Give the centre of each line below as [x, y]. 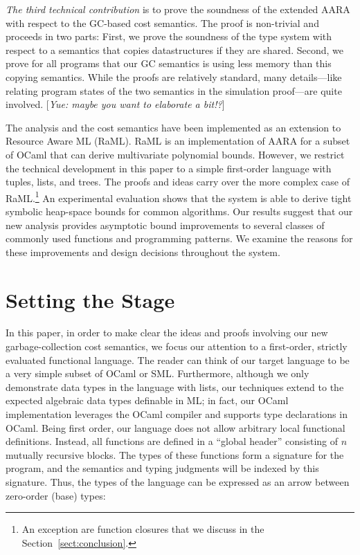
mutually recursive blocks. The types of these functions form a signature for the [175, 454]
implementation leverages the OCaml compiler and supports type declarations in [177, 414]
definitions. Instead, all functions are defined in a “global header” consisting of [172, 441]
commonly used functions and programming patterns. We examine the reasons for [179, 238]
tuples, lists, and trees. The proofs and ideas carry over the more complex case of [178, 182]
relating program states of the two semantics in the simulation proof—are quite [174, 90]
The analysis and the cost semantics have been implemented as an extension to [173, 127]
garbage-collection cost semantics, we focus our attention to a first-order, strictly [177, 346]
